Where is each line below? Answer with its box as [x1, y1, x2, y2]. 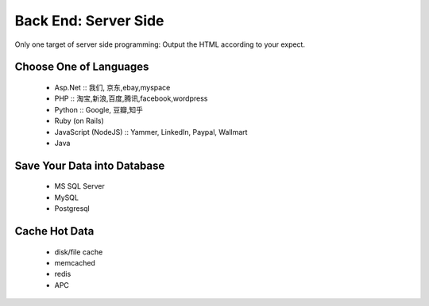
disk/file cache [54, 247, 103, 257]
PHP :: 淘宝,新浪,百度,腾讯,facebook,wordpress [54, 94, 208, 103]
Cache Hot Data [14, 224, 95, 238]
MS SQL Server [54, 182, 105, 191]
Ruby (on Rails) [54, 116, 105, 126]
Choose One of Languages [14, 60, 149, 74]
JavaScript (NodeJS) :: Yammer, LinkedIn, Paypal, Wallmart [54, 127, 248, 136]
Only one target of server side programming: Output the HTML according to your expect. [14, 40, 306, 49]
